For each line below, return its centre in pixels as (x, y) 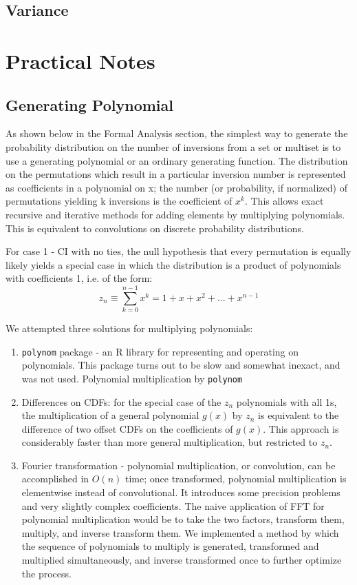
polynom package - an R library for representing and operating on (160, 351)
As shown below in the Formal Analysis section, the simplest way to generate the (177, 133)
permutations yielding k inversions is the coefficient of (119, 201)
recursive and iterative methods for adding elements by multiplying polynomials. (175, 214)
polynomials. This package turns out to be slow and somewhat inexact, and (181, 365)
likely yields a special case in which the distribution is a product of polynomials (173, 264)
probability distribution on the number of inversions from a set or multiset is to (173, 146)
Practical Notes (80, 60)
